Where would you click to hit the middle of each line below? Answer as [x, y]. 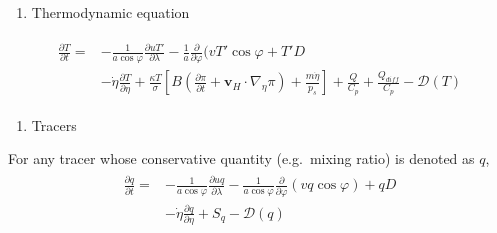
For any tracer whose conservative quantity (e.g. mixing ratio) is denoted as [241, 158]
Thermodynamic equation [110, 12]
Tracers [54, 124]
